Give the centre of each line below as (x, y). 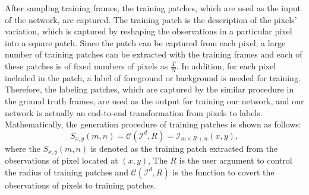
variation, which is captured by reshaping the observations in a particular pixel (149, 31)
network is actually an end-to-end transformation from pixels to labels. (134, 112)
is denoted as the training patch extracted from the (184, 148)
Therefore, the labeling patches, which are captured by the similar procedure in (149, 89)
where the (23, 148)
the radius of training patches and (67, 172)
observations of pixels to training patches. (81, 185)
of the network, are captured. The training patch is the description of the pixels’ (151, 19)
